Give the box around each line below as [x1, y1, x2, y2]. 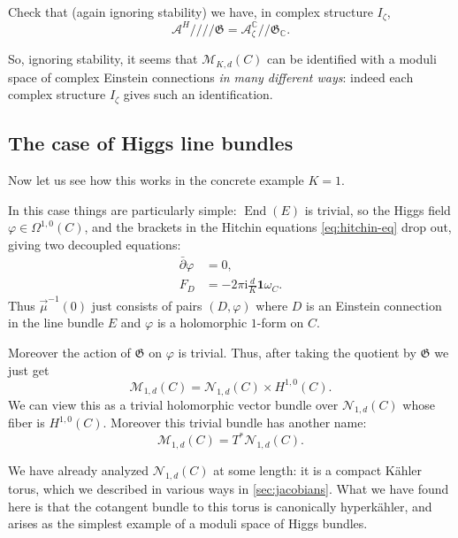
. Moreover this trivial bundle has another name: [103, 413, 367, 432]
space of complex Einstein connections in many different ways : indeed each [8, 67, 414, 86]
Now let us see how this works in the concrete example [8, 171, 304, 189]
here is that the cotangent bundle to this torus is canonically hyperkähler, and [8, 496, 432, 515]
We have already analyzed [8, 461, 149, 480]
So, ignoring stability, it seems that [8, 50, 198, 68]
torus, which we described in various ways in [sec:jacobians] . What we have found [8, 479, 449, 497]
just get [8, 360, 50, 379]
